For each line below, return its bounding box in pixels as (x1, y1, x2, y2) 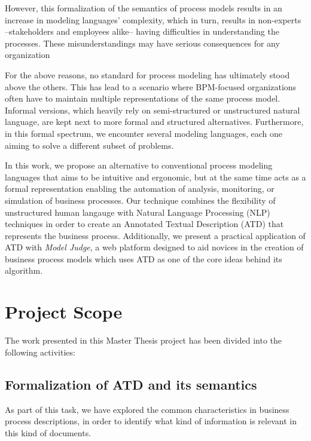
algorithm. (5, 264, 43, 277)
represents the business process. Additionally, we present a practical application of (5, 229, 306, 241)
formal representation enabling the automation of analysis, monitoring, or (5, 182, 275, 195)
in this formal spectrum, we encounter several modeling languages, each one (5, 127, 282, 139)
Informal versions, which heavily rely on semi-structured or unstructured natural (5, 103, 300, 116)
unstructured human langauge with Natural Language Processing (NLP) (5, 206, 270, 218)
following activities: (5, 345, 75, 358)
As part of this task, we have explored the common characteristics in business (5, 403, 289, 415)
